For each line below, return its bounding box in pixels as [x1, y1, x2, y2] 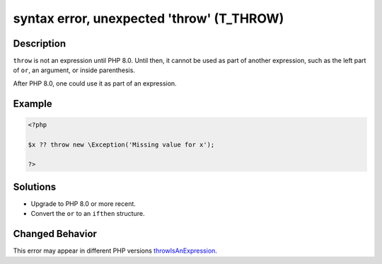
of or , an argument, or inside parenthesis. [13, 66, 136, 74]
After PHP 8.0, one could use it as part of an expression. [13, 79, 177, 88]
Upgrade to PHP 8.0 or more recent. [30, 199, 136, 208]
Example [13, 98, 52, 110]
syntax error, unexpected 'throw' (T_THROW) [13, 11, 284, 26]
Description [13, 38, 66, 50]
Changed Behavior [13, 228, 97, 240]
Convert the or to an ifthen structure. [30, 210, 145, 218]
